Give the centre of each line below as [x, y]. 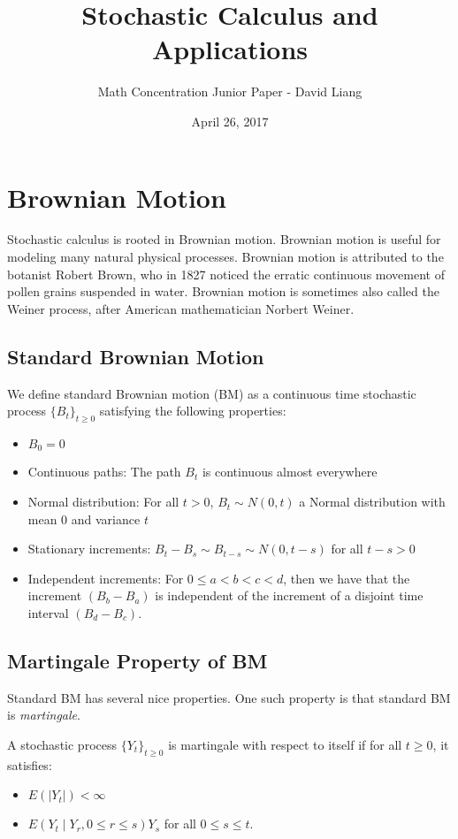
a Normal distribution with [372, 502]
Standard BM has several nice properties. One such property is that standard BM [229, 697]
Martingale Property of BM [137, 660]
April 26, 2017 [230, 121]
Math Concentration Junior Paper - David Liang [230, 92]
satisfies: [30, 764]
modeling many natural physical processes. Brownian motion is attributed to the [225, 257]
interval [48, 613]
